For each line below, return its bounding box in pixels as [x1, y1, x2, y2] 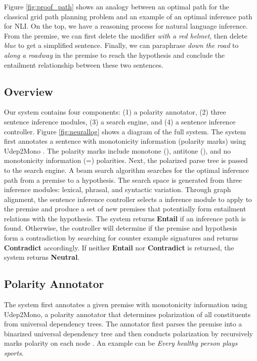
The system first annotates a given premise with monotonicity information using [4, 299, 248, 310]
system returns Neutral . [4, 252, 80, 262]
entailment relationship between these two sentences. [4, 59, 164, 70]
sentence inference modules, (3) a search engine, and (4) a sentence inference [4, 116, 236, 126]
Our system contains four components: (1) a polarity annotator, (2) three [4, 107, 226, 117]
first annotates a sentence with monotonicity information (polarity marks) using [4, 136, 246, 146]
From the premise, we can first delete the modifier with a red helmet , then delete [4, 30, 248, 40]
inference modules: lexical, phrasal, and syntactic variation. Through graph [4, 184, 231, 195]
